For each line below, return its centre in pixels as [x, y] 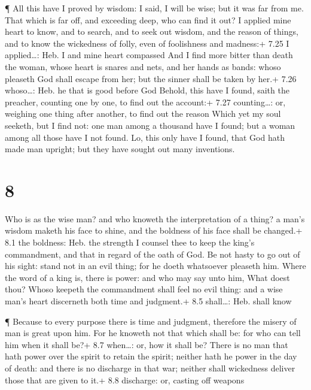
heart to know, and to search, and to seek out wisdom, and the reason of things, [152, 31]
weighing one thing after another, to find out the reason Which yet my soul [143, 114]
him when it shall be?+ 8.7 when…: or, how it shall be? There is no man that [147, 344]
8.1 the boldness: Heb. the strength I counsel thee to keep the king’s [130, 242]
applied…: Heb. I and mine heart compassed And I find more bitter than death [149, 55]
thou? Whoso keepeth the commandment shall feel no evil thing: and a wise [144, 289]
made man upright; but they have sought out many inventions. [120, 149]
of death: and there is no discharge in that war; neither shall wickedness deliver [150, 368]
